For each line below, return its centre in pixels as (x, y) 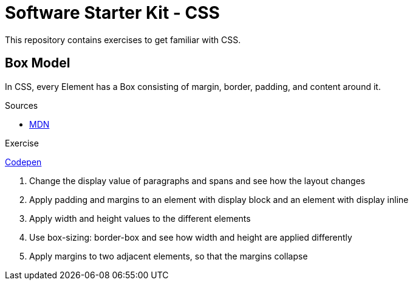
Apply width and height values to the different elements (140, 218)
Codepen (23, 162)
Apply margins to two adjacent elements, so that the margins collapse (169, 256)
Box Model (38, 63)
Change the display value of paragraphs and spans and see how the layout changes (197, 180)
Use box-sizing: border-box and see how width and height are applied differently (191, 237)
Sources (22, 105)
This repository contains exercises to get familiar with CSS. (123, 39)
